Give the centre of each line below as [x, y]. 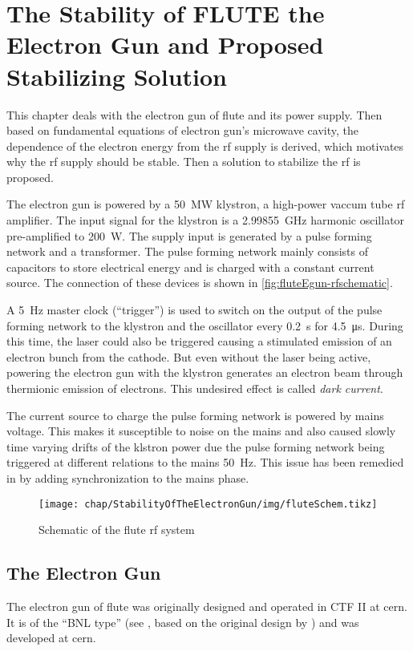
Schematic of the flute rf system [117, 530]
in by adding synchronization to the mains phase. [128, 477]
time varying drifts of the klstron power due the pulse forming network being [196, 446]
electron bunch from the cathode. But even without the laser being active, [189, 356]
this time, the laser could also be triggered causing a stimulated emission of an [199, 341]
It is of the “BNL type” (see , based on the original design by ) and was [183, 622]
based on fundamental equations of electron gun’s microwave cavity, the [182, 130]
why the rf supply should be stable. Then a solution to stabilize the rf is [184, 162]
